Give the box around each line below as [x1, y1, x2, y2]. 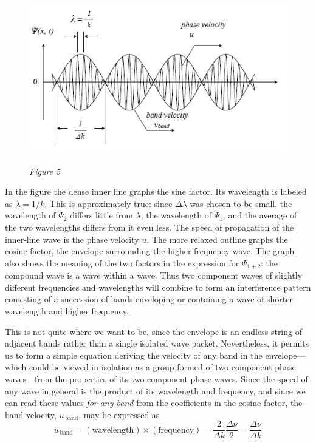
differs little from [70, 209, 133, 221]
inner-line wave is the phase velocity [5, 232, 139, 245]
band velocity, [5, 408, 57, 421]
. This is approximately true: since [44, 197, 173, 209]
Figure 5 [29, 164, 61, 177]
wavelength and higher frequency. [5, 304, 129, 317]
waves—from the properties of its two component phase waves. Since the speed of [5, 372, 308, 385]
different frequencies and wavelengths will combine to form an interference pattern [5, 280, 311, 293]
